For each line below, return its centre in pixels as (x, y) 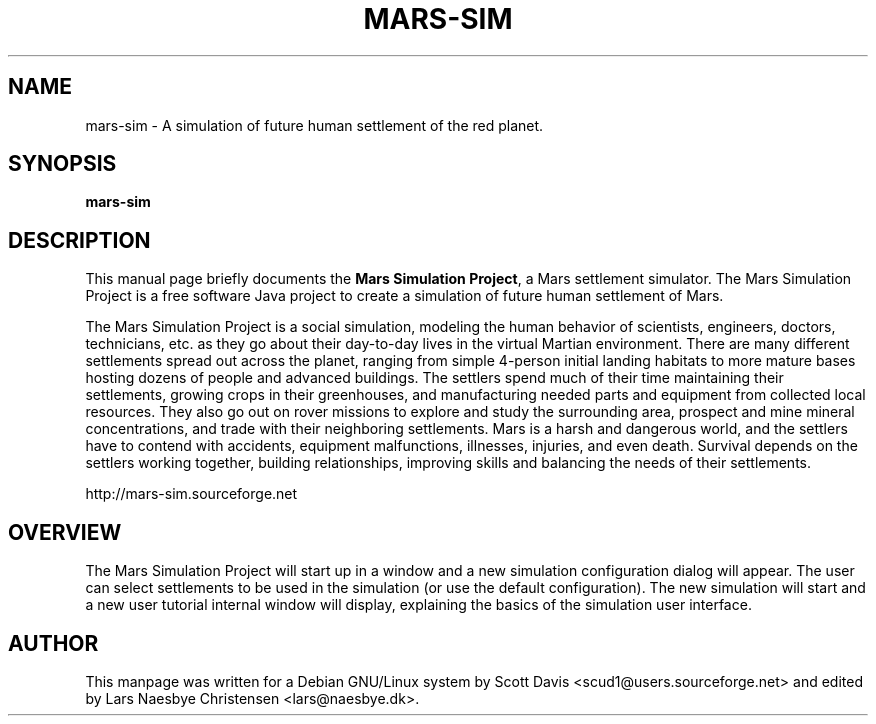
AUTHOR (53, 643)
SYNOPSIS (62, 164)
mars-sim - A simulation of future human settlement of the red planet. (314, 125)
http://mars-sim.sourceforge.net (191, 494)
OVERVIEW (65, 532)
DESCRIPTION (79, 240)
